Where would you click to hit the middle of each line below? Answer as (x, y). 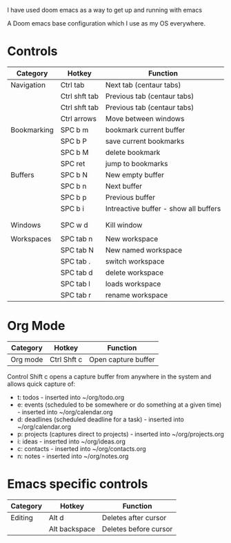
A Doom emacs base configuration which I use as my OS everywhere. (106, 23)
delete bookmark (133, 152)
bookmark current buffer (145, 129)
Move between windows (145, 118)
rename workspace (137, 295)
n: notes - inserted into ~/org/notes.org (73, 456)
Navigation (28, 84)
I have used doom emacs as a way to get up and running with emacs (104, 10)
